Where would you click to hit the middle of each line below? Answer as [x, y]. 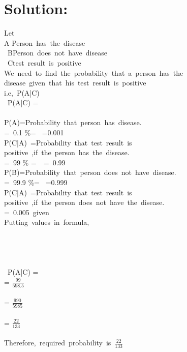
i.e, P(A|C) [22, 92]
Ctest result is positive [44, 62]
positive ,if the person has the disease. [67, 152]
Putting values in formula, [47, 222]
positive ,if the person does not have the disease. [84, 202]
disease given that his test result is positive [75, 83]
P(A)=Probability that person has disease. [73, 122]
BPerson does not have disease [57, 53]
